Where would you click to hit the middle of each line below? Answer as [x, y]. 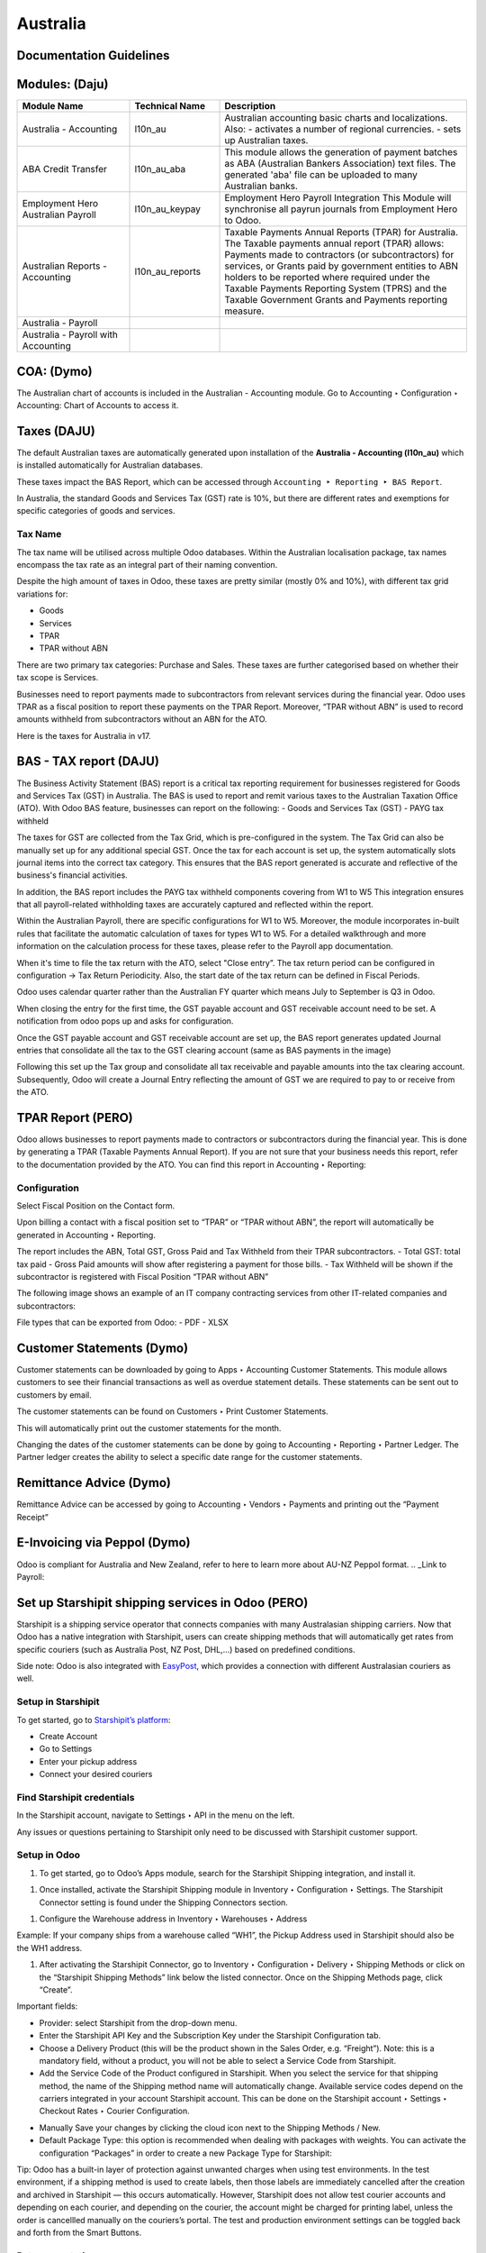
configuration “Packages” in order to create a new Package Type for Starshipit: [185, 2153]
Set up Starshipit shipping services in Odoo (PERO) [162, 1603]
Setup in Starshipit [58, 1701]
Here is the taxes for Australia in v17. [84, 735]
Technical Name [170, 106]
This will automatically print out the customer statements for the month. [149, 1428]
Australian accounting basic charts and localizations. [336, 118]
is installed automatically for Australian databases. [110, 465]
